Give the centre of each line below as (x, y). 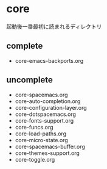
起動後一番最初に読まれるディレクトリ (54, 26)
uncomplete (29, 80)
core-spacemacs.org (41, 95)
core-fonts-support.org (44, 120)
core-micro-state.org (41, 140)
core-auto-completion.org (48, 101)
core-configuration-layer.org (51, 107)
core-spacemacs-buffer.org (50, 146)
